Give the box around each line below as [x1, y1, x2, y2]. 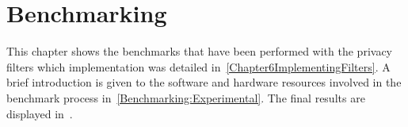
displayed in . [6, 105, 73, 121]
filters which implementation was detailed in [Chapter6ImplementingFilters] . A [6, 58, 391, 75]
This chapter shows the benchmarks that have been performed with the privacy [6, 43, 392, 60]
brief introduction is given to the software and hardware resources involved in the [6, 74, 402, 90]
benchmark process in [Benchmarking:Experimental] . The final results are [6, 89, 365, 106]
